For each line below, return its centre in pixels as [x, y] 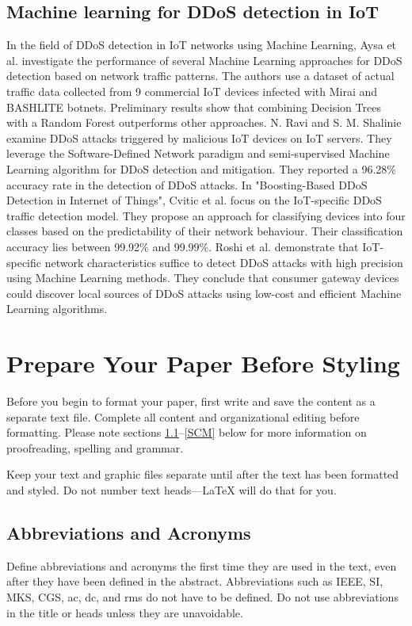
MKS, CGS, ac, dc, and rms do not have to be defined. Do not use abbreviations [202, 596]
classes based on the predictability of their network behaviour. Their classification [205, 231]
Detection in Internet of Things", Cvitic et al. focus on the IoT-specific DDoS [194, 200]
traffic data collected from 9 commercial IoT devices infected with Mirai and [192, 91]
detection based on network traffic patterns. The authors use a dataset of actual [200, 76]
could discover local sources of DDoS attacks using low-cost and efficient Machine [204, 293]
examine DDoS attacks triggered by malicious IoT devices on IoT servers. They [199, 137]
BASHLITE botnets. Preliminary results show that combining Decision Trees [194, 107]
